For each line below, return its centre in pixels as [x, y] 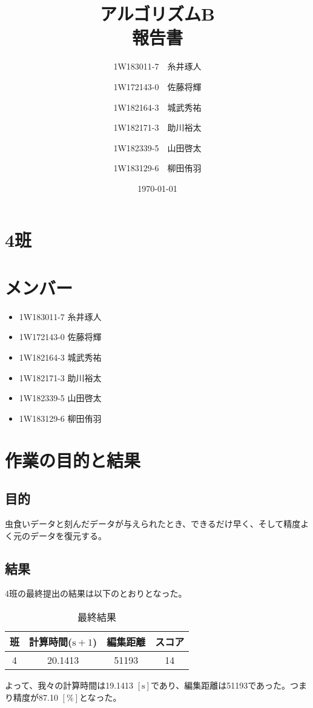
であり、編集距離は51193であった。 [220, 685]
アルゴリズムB [157, 14]
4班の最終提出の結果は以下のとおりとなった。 [96, 593]
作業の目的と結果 [73, 460]
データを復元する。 [68, 535]
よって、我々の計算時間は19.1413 [69, 685]
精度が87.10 [35, 697]
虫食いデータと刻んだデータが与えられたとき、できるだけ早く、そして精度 [153, 523]
